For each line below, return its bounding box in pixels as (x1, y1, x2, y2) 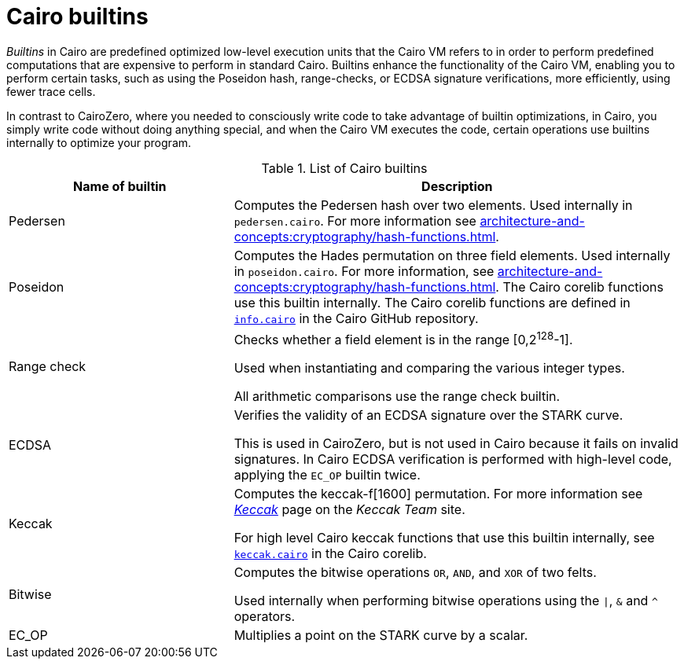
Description (421, 178, 493, 194)
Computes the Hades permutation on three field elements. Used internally (234, 247, 671, 263)
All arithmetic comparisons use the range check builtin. (234, 388, 561, 405)
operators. (234, 608, 296, 625)
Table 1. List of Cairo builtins (261, 160, 428, 176)
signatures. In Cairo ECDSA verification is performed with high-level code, (234, 451, 672, 468)
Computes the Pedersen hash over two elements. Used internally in (234, 197, 633, 213)
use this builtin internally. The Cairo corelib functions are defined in (234, 294, 631, 310)
